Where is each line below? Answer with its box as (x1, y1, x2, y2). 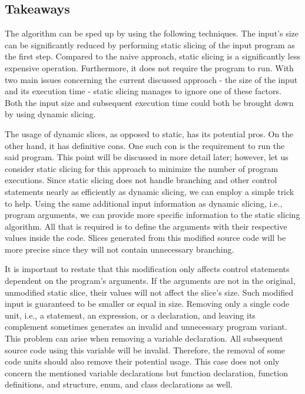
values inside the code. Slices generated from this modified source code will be (5, 231, 286, 244)
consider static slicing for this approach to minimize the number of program (5, 162, 279, 174)
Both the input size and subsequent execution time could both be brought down (5, 96, 294, 108)
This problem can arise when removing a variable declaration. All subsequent (5, 332, 283, 345)
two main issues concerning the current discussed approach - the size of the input (5, 73, 298, 85)
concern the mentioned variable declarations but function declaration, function (5, 366, 288, 379)
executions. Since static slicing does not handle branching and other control (5, 174, 277, 186)
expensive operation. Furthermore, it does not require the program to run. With (5, 61, 294, 74)
